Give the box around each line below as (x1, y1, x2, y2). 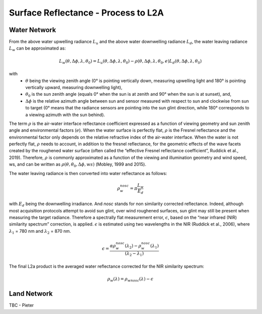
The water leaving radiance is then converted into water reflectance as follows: (9, 170, 167, 176)
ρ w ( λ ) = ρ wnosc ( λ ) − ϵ (107, 276, 154, 283)
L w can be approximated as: (9, 45, 66, 52)
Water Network (9, 26, 56, 34)
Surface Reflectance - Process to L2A (9, 7, 164, 18)
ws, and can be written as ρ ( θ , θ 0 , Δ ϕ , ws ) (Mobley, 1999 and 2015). (9, 161, 147, 169)
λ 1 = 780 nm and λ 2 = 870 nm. (9, 228, 71, 235)
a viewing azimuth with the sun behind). (25, 112, 105, 118)
